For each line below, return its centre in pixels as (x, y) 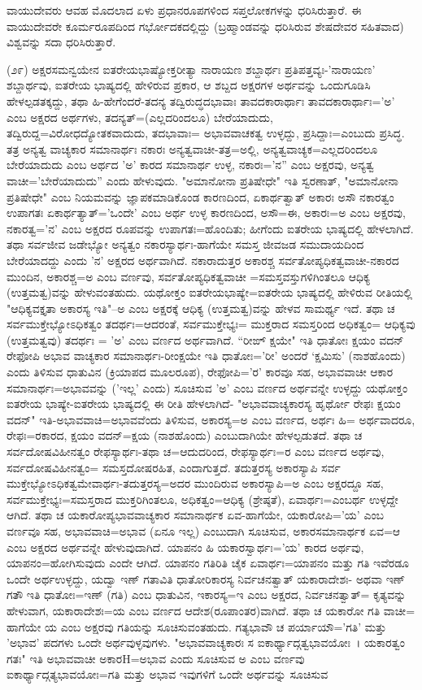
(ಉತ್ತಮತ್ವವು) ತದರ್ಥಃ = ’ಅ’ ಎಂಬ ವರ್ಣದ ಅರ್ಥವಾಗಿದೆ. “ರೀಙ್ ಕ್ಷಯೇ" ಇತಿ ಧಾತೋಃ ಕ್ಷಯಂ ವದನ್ (205, 339)
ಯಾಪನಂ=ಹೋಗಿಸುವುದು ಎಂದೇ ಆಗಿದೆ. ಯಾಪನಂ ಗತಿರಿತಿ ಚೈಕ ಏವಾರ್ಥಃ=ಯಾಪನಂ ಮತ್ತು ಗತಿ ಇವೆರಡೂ (208, 563)
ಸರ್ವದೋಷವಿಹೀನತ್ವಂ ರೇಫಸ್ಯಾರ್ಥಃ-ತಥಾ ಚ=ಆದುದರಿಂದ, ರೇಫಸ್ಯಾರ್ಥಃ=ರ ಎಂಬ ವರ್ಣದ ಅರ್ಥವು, (196, 451)
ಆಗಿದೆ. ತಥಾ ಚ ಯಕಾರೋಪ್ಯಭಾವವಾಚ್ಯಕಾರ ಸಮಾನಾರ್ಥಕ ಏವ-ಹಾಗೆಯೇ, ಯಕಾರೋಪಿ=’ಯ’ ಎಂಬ (196, 515)
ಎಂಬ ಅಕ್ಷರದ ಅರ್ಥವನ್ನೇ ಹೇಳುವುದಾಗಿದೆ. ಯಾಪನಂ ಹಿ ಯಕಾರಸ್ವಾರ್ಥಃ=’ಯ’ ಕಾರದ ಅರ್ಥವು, (185, 547)
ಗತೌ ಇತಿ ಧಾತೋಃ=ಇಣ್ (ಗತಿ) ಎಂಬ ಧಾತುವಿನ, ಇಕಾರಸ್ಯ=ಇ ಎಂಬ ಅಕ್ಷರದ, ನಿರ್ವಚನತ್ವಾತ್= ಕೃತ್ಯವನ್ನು (207, 595)
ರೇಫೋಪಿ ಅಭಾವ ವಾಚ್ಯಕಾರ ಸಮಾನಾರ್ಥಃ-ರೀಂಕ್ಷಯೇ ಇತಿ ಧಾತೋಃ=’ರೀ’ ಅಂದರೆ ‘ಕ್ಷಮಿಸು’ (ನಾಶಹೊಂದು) (206, 356)
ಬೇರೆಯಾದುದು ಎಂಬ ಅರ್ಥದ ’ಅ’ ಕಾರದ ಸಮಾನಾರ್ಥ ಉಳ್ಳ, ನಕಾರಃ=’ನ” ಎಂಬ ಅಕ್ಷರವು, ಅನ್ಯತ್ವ (190, 165)
